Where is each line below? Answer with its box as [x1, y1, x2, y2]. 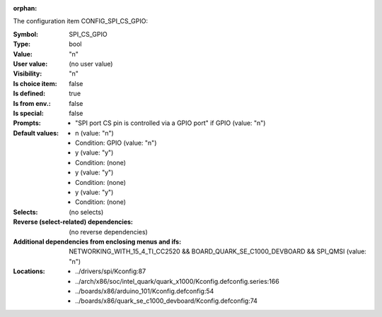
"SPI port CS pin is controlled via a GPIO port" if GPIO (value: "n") [75, 119, 266, 127]
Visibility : [13, 69, 42, 78]
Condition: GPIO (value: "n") [75, 138, 157, 148]
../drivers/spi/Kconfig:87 [75, 267, 146, 275]
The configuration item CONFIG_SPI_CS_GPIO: [13, 17, 149, 25]
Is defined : [13, 89, 46, 98]
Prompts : [13, 119, 42, 127]
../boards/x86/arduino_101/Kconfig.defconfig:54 [75, 287, 214, 295]
